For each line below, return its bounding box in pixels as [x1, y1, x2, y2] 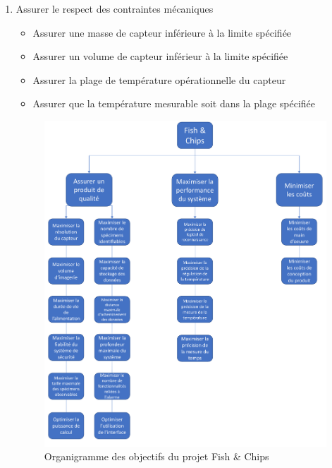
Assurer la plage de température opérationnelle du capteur [32, 72, 286, 87]
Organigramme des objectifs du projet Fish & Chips [44, 449, 269, 464]
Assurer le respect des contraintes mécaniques [16, 1, 214, 16]
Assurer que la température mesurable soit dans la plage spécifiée [32, 96, 315, 111]
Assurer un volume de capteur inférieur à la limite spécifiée [32, 49, 288, 64]
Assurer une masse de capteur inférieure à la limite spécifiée [32, 25, 292, 40]
